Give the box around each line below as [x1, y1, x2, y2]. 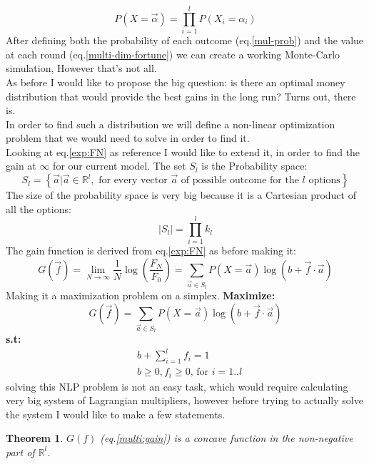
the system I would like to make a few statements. [6, 406, 226, 421]
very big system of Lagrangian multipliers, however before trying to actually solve [6, 393, 363, 408]
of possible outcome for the [181, 175, 299, 186]
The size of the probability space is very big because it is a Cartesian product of [6, 187, 356, 202]
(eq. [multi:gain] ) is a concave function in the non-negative [100, 431, 353, 445]
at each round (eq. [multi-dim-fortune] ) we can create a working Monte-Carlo [6, 46, 340, 61]
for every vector [98, 175, 168, 186]
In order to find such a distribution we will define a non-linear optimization [6, 116, 335, 131]
